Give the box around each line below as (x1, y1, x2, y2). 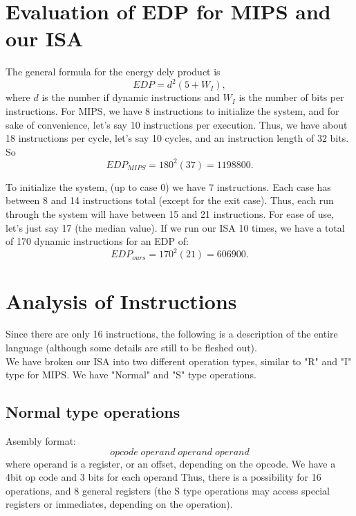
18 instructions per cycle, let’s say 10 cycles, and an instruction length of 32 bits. (6, 131, 349, 145)
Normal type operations (6, 401, 180, 423)
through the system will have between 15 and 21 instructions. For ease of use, (6, 207, 335, 221)
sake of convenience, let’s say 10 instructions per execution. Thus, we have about (6, 117, 348, 131)
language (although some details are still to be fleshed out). (6, 340, 257, 355)
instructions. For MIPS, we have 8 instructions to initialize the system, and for (6, 104, 339, 118)
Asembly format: (6, 434, 77, 448)
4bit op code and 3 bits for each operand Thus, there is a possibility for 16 (6, 470, 321, 484)
